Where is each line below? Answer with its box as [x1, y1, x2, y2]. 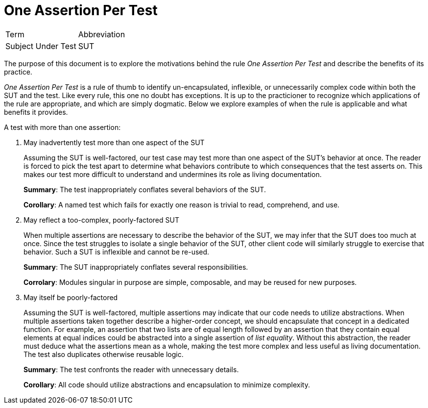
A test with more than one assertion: [4, 123, 121, 131]
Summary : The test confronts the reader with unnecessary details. [24, 365, 239, 374]
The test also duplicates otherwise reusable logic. [24, 350, 184, 358]
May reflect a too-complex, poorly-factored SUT [24, 215, 179, 224]
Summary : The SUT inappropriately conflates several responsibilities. [24, 262, 248, 271]
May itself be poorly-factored [24, 293, 118, 302]
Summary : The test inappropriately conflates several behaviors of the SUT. [24, 185, 266, 194]
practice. [4, 67, 32, 76]
